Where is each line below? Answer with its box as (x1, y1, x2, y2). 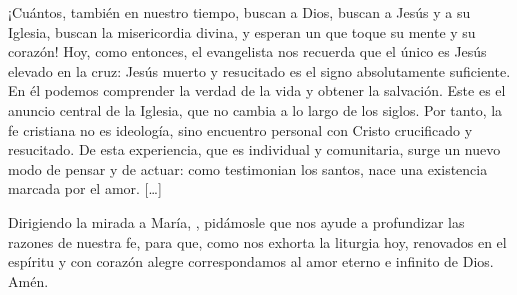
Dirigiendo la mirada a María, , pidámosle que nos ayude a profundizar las (8, 211, 465, 232)
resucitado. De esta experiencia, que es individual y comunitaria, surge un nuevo (8, 139, 501, 160)
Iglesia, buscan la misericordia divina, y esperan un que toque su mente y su (8, 21, 476, 42)
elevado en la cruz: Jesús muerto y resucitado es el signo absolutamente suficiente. (8, 60, 511, 81)
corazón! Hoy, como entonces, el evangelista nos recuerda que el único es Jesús (8, 41, 487, 62)
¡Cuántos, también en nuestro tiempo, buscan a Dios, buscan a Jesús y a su (8, 2, 471, 22)
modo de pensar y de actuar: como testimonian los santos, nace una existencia (8, 158, 488, 179)
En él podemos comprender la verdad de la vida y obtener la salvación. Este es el (8, 80, 506, 101)
